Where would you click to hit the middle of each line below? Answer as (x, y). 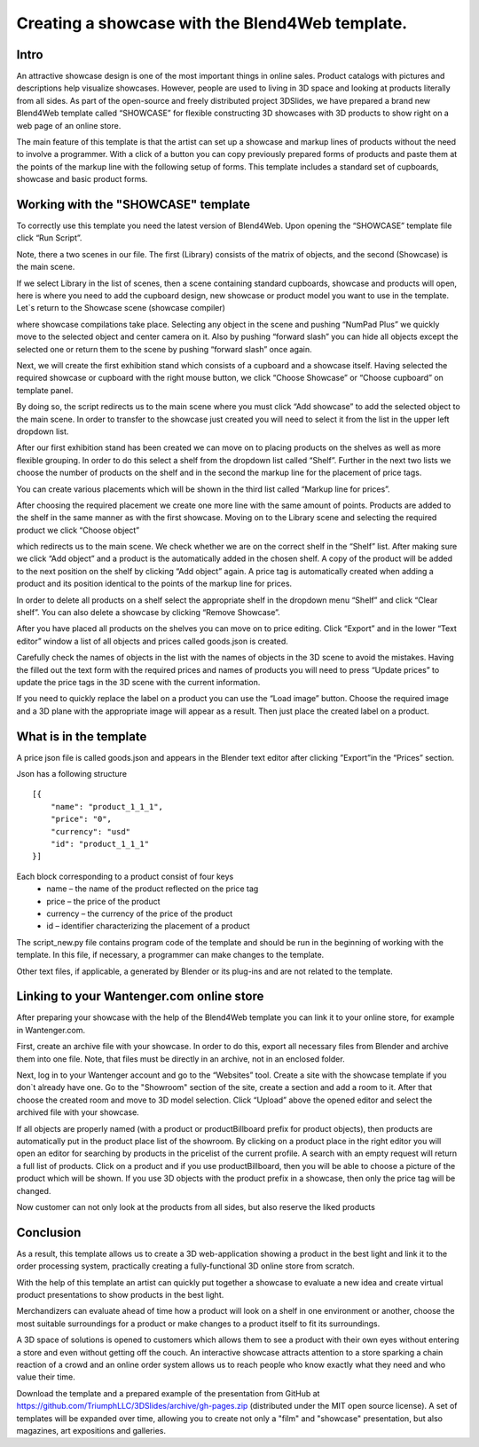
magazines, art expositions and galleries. (91, 1430)
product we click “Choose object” (78, 530)
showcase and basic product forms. (82, 179)
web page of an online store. (69, 125)
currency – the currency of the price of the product (140, 913)
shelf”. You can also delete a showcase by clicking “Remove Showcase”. (149, 613)
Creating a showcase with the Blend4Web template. (212, 23)
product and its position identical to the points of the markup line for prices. (154, 584)
